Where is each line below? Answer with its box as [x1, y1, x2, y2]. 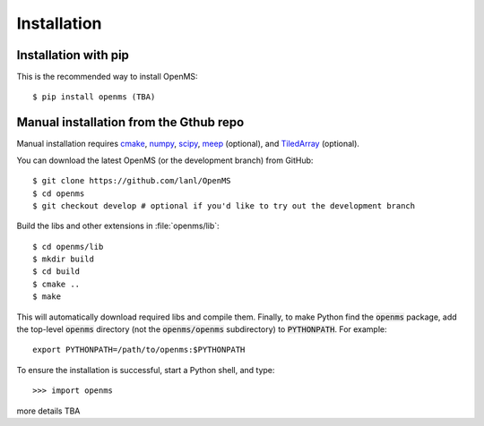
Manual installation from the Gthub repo [16, 115, 245, 130]
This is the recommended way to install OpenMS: [16, 72, 198, 82]
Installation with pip [16, 47, 130, 63]
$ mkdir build [32, 254, 94, 264]
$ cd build [32, 267, 81, 277]
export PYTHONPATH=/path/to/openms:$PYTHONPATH [32, 345, 246, 355]
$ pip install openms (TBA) [32, 92, 156, 102]
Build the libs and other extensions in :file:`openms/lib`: [16, 220, 220, 232]
